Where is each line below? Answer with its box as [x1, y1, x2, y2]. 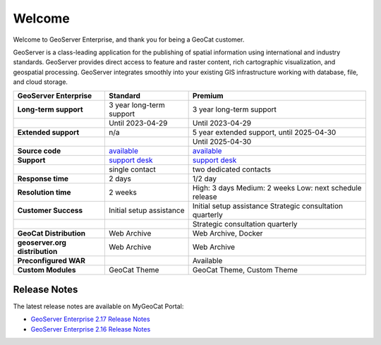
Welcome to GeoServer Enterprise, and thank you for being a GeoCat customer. [13, 35, 245, 44]
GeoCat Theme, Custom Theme [192, 265, 298, 274]
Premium [192, 90, 224, 100]
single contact [108, 164, 157, 174]
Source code [17, 145, 61, 155]
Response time [17, 174, 69, 183]
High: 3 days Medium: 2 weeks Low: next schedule [192, 183, 362, 193]
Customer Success [17, 205, 83, 215]
